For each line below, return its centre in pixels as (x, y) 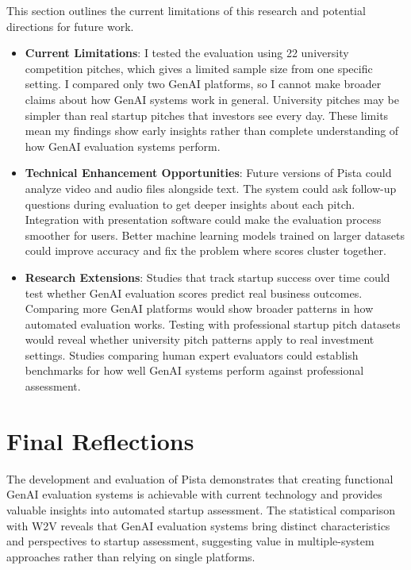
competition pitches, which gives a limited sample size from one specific (199, 68)
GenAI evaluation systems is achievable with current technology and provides (194, 494)
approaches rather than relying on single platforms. (131, 556)
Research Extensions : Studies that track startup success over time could (207, 277)
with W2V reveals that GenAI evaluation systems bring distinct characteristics (198, 525)
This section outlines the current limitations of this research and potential (186, 10)
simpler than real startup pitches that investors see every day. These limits (207, 115)
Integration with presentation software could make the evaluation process (203, 220)
